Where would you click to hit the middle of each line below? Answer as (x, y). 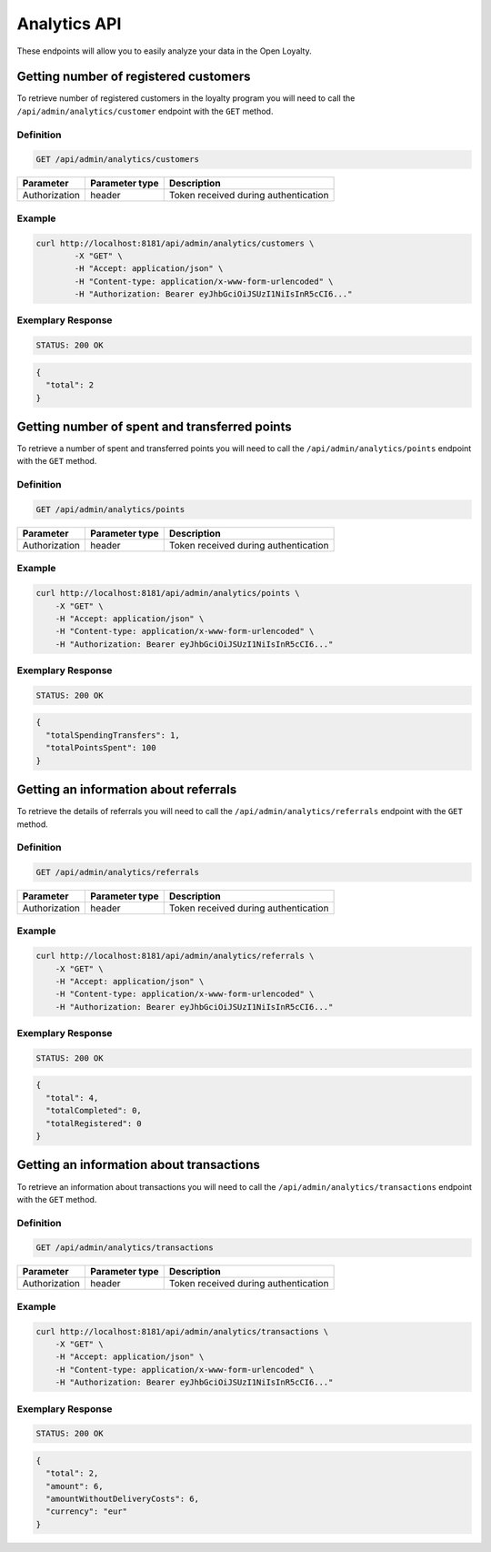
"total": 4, (72, 1098)
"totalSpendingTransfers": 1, (113, 735)
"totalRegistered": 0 (94, 1123)
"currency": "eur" (86, 1512)
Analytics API (69, 24)
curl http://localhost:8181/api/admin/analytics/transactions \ (182, 1331)
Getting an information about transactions (139, 1165)
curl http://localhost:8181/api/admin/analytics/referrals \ (175, 956)
